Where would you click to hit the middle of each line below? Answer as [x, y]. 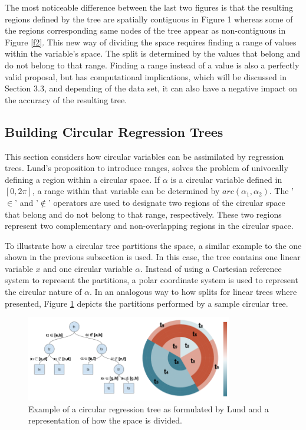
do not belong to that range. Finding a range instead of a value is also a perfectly [152, 65]
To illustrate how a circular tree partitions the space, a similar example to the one [153, 245]
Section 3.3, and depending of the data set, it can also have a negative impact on [151, 88]
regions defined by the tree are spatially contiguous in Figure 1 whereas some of [149, 19]
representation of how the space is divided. [105, 420]
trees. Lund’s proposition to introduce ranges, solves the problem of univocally [147, 168]
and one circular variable [88, 268]
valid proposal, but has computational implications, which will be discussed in [146, 76]
